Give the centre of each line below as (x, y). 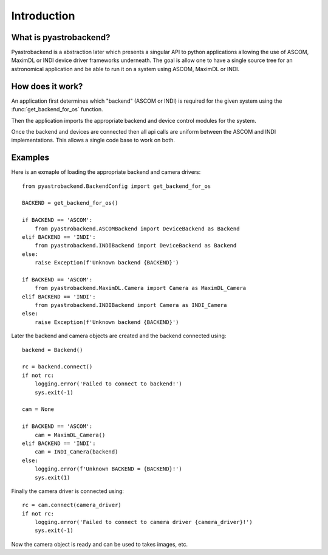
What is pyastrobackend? (61, 37)
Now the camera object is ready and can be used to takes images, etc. (100, 544)
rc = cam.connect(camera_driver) (72, 505)
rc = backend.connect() (57, 367)
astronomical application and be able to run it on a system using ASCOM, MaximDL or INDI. (125, 69)
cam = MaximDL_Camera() (70, 435)
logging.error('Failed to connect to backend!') (108, 384)
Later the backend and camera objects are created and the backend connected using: (119, 336)
